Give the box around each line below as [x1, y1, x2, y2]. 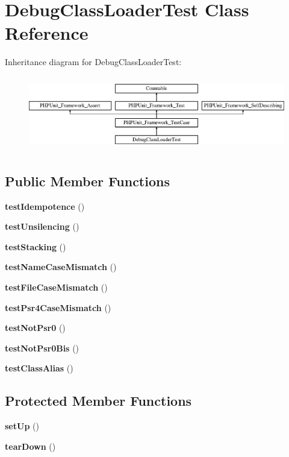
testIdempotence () [5, 200, 85, 212]
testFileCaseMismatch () [5, 280, 108, 293]
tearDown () [5, 440, 56, 452]
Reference [5, 20, 89, 45]
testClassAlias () [5, 362, 73, 374]
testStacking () [5, 240, 66, 253]
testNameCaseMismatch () [5, 260, 117, 273]
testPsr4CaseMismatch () [5, 301, 111, 314]
